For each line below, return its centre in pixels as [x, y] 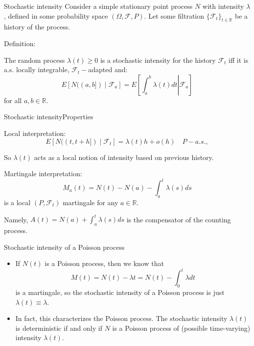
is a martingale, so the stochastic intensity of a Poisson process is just [120, 292]
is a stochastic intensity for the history [158, 60]
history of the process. [37, 27]
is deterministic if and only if [59, 328]
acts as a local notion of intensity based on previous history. [124, 157]
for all [13, 100]
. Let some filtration [174, 15]
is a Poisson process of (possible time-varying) [181, 328]
